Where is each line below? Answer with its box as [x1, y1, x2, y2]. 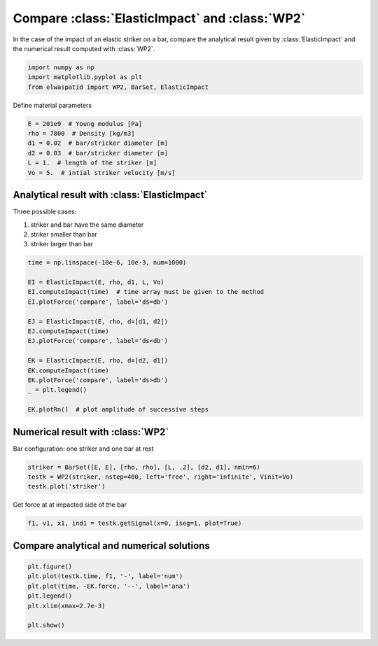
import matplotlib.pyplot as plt [27, 73, 143, 81]
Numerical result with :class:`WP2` [13, 426, 169, 437]
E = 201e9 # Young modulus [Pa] [27, 120, 143, 127]
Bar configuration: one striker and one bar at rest [13, 444, 154, 453]
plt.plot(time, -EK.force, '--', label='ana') [27, 582, 190, 590]
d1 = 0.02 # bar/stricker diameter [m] [27, 139, 168, 147]
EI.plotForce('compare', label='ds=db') [27, 297, 168, 306]
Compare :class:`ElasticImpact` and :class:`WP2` [13, 10, 306, 26]
